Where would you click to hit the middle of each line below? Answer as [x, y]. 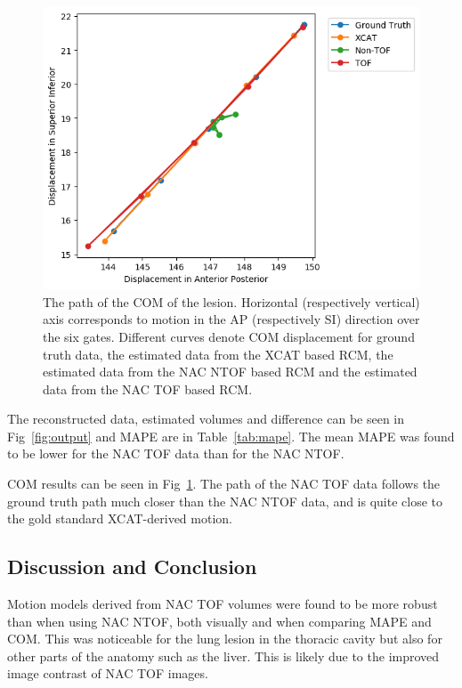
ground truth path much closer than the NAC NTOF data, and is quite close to [225, 501]
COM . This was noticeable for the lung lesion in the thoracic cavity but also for [225, 639]
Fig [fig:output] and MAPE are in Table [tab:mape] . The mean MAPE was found [231, 436]
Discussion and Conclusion [132, 567]
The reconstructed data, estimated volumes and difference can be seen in [206, 419]
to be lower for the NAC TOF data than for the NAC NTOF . [176, 453]
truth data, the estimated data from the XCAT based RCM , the [218, 354]
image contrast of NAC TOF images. [108, 673]
